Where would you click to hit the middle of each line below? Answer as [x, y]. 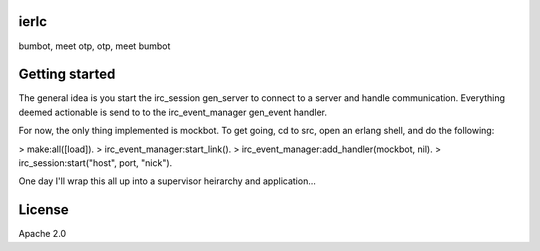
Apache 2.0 [42, 234]
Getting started [67, 74]
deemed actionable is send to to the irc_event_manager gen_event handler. [172, 112]
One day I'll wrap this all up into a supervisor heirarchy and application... [167, 181]
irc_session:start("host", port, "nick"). [95, 162]
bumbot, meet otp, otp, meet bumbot [94, 46]
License [43, 210]
